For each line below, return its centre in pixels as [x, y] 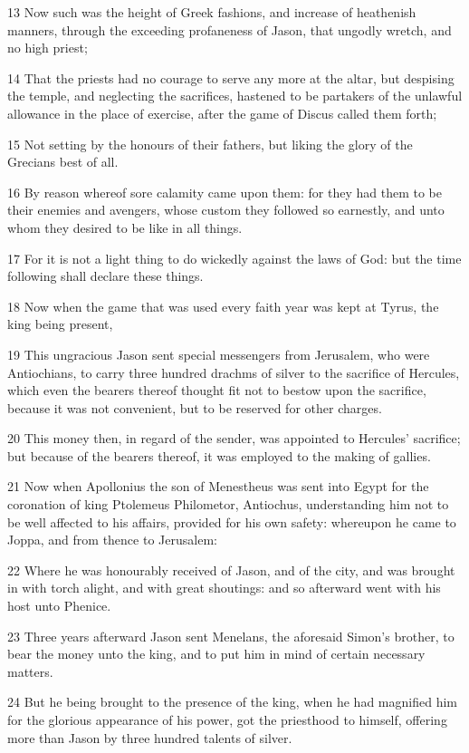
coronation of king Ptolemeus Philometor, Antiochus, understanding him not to [228, 504]
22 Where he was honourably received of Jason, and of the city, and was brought [231, 570]
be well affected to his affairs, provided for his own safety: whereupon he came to [232, 521]
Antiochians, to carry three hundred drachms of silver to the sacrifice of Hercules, [234, 372]
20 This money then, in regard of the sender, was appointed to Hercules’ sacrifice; [234, 438]
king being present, [60, 324]
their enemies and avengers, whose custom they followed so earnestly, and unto [226, 210]
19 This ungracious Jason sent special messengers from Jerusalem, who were [219, 354]
